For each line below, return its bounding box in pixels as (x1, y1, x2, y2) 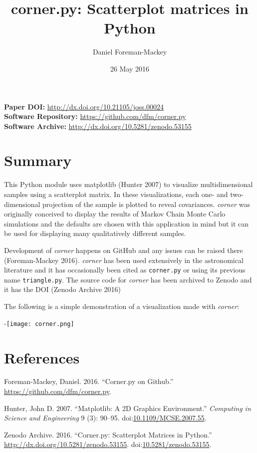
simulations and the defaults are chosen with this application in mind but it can (4, 218, 249, 228)
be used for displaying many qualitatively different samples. (4, 228, 186, 238)
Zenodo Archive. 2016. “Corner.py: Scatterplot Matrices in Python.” (4, 429, 212, 439)
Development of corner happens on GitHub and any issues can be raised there (4, 244, 243, 255)
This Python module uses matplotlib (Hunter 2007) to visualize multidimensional (4, 179, 253, 189)
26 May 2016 (110, 63, 150, 73)
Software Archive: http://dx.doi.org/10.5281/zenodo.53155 (4, 120, 192, 131)
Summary (4, 150, 72, 170)
